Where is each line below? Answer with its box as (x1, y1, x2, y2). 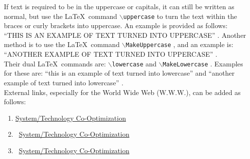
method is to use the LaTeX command (4, 39, 120, 49)
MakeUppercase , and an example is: (125, 39, 233, 49)
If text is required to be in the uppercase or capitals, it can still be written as (4, 1, 234, 11)
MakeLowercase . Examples (162, 58, 243, 68)
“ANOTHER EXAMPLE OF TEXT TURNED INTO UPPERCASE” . (4, 49, 217, 59)
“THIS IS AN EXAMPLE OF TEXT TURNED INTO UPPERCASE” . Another (4, 30, 246, 40)
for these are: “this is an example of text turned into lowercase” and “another (4, 68, 235, 78)
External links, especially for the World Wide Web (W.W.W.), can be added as (4, 87, 241, 97)
